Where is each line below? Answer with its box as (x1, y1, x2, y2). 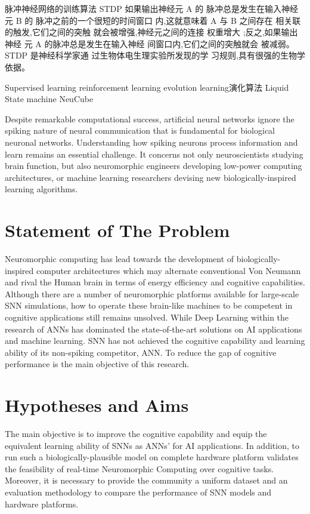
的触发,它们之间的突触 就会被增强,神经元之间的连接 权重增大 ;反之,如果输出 (5, 26, 298, 38)
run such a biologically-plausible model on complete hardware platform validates (5, 451, 299, 463)
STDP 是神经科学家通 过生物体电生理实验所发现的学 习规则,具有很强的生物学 (5, 49, 305, 61)
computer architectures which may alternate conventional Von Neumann (36, 264, 301, 276)
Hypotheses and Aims (5, 393, 189, 417)
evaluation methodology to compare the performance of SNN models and (5, 486, 272, 498)
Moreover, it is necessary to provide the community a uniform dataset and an (5, 474, 288, 487)
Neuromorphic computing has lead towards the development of (5, 253, 234, 265)
